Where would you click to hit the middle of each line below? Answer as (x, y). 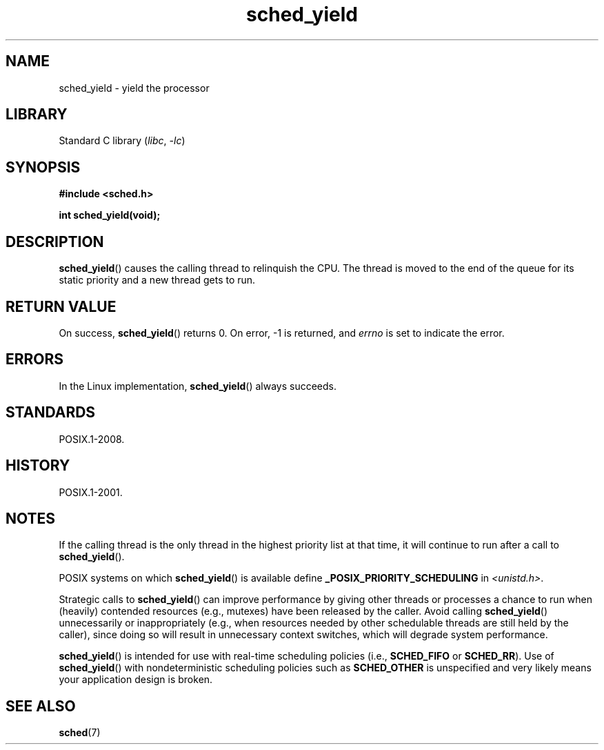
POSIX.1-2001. (91, 492)
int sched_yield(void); (110, 215)
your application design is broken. (136, 680)
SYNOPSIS (43, 167)
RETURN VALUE (61, 306)
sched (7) (80, 733)
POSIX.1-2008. (92, 439)
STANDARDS (51, 413)
